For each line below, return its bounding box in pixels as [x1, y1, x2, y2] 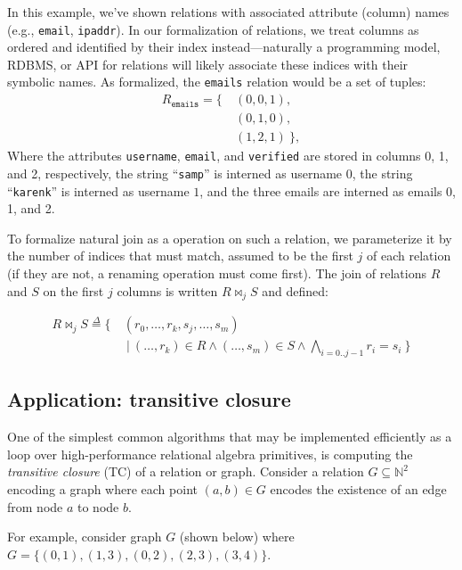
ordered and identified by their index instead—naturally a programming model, [7, 37, 441, 56]
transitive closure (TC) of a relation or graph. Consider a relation [7, 462, 364, 481]
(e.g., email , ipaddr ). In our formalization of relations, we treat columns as [7, 20, 419, 38]
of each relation [367, 246, 451, 265]
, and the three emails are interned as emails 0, [199, 181, 456, 200]
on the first [43, 281, 104, 300]
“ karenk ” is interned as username [7, 181, 190, 200]
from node [7, 497, 63, 516]
